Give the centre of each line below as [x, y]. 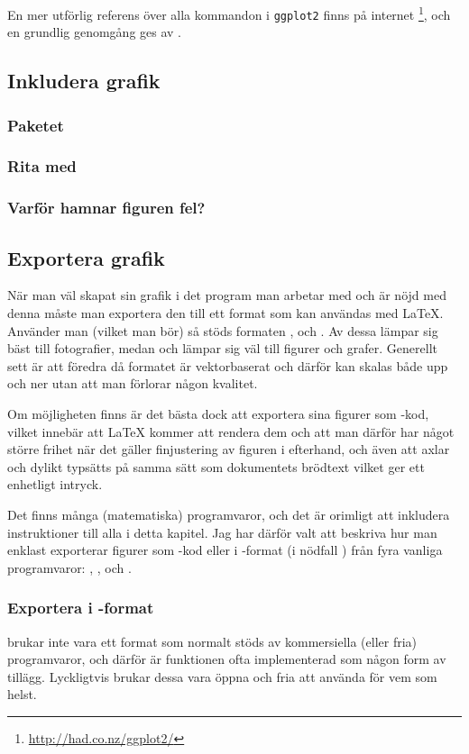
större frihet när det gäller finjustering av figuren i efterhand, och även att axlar [229, 449]
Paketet [36, 125]
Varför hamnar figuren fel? [106, 208]
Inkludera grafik [84, 81]
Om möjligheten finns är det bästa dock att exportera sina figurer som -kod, [218, 413]
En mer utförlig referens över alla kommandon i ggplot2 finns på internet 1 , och [229, 13]
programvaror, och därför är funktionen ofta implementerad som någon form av [227, 659]
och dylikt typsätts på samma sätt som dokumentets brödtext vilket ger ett [216, 466]
